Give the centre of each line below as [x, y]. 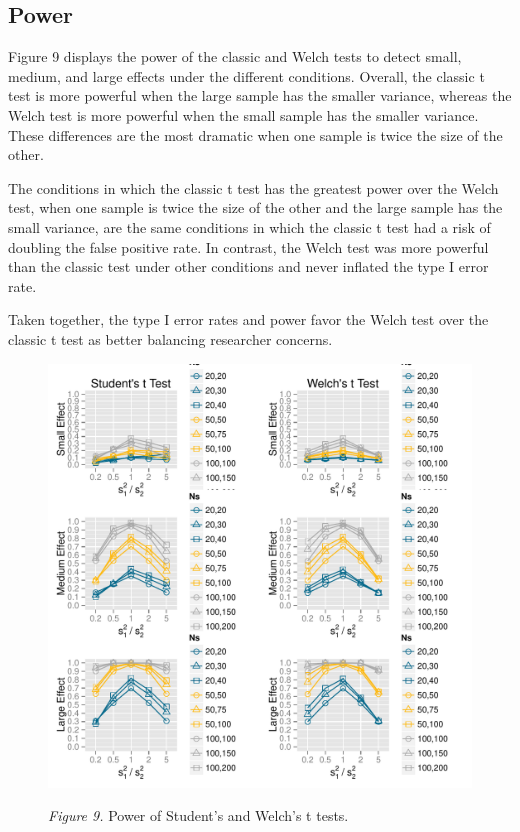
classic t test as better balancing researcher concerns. [170, 338]
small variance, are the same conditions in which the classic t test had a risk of [249, 226]
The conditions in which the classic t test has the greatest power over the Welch [253, 187]
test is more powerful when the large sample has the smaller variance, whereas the [260, 95]
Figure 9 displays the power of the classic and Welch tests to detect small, [235, 56]
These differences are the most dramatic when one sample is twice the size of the [255, 134]
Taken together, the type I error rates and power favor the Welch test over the [248, 319]
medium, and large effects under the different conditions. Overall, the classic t [246, 75]
